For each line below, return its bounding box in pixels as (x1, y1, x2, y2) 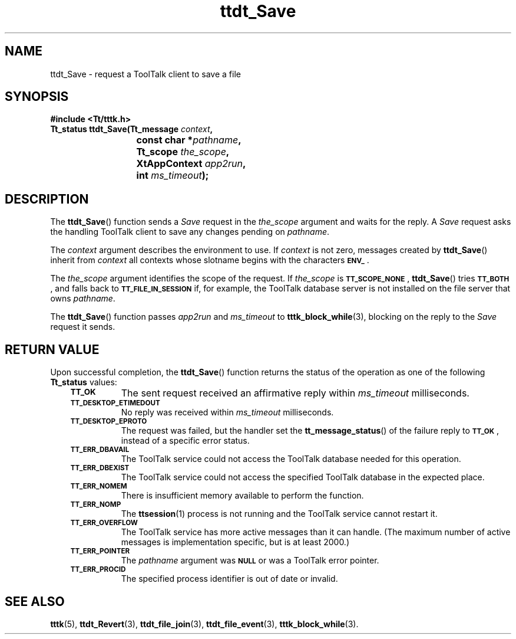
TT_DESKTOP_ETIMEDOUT (70, 399, 160, 408)
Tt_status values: (50, 377, 117, 388)
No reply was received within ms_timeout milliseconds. (121, 407, 334, 418)
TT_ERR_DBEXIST (70, 464, 130, 473)
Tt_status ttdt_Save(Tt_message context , (50, 124, 213, 135)
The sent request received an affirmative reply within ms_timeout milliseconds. (121, 387, 469, 399)
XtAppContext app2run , (136, 158, 246, 170)
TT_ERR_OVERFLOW (70, 519, 138, 527)
